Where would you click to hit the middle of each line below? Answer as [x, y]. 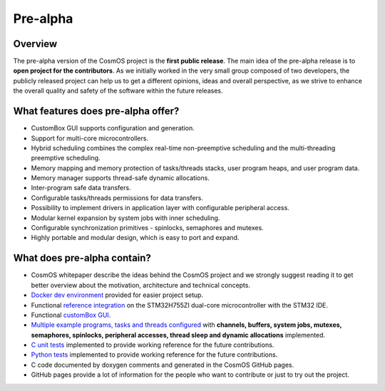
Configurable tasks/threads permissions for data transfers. [117, 198]
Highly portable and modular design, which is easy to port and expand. [135, 238]
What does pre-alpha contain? [82, 258]
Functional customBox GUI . [71, 315]
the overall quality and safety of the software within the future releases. [118, 91]
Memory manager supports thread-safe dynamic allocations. [120, 178]
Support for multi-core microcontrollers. [90, 138]
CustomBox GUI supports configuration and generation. [113, 128]
